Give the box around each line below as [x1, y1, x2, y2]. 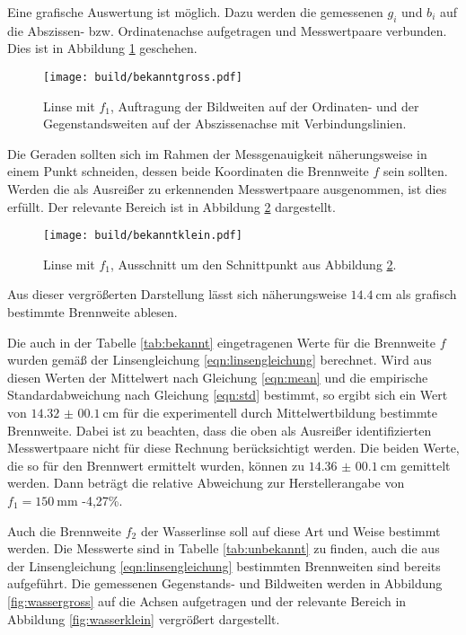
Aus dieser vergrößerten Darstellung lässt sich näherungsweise [7, 285, 347, 304]
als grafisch [396, 285, 457, 304]
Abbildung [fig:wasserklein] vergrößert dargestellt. [7, 609, 280, 628]
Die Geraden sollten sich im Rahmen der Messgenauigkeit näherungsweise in [7, 144, 427, 163]
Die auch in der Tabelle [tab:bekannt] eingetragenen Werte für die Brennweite [7, 332, 436, 351]
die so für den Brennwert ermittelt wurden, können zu [7, 455, 305, 474]
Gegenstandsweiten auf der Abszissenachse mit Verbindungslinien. [43, 114, 407, 133]
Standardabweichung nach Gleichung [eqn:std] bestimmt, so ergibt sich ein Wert [7, 385, 448, 404]
